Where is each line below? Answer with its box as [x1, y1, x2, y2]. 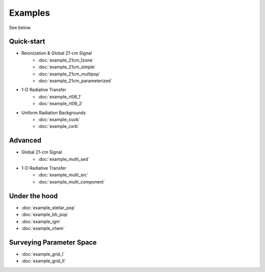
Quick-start [9, 37, 45, 46]
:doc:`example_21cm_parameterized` [38, 78, 112, 84]
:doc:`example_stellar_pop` [21, 205, 76, 211]
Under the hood [9, 192, 58, 200]
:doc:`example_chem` [21, 225, 65, 231]
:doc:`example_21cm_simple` [38, 64, 96, 70]
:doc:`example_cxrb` [38, 123, 79, 129]
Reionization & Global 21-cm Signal [21, 50, 92, 56]
